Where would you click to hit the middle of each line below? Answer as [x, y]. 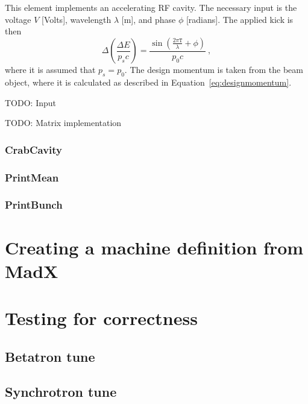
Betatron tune [50, 356]
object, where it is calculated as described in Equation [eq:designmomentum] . [148, 82]
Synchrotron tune [61, 392]
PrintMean [32, 177]
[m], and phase [149, 19]
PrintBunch [34, 205]
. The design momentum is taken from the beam [214, 70]
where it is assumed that [50, 70]
